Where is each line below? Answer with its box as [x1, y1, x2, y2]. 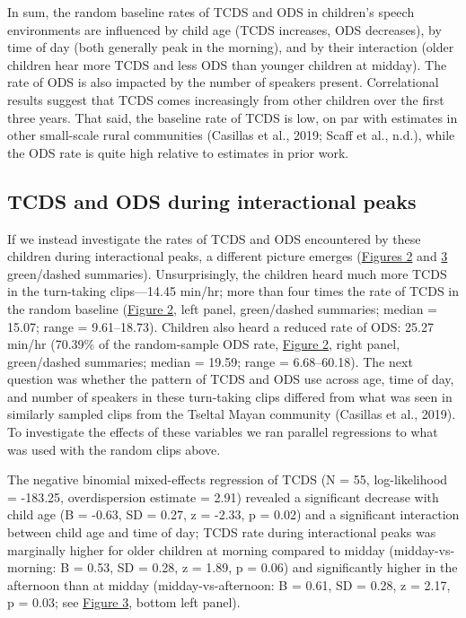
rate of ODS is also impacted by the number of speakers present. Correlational [7, 73, 439, 91]
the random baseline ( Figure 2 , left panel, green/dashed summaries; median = [7, 299, 438, 318]
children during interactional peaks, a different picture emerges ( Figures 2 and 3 [7, 247, 448, 265]
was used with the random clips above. [7, 440, 221, 458]
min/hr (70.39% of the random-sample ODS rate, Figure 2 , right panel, [7, 335, 400, 353]
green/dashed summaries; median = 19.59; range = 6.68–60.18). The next [7, 352, 413, 370]
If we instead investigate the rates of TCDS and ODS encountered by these [7, 229, 421, 248]
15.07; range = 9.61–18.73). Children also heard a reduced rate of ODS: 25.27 [7, 317, 434, 335]
